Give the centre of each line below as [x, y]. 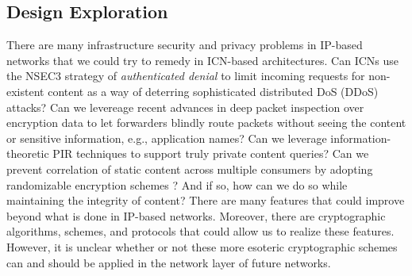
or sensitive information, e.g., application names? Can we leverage [167, 138]
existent [25, 91]
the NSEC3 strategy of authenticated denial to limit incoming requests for [186, 76]
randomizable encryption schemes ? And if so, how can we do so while [177, 184]
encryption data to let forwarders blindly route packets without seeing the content [206, 123]
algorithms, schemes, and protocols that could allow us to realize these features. [200, 231]
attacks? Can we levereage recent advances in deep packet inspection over [185, 107]
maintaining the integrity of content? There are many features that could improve [206, 200]
